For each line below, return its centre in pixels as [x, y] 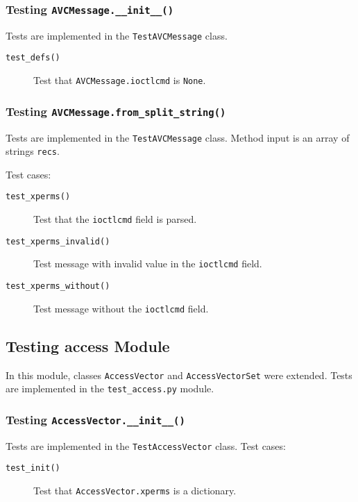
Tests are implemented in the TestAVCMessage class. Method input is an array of [178, 137]
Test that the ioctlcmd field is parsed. [115, 219]
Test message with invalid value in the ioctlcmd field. [148, 263]
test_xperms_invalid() [58, 241]
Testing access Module [88, 345]
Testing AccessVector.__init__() [95, 419]
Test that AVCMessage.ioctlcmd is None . [120, 80]
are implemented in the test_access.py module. [110, 388]
